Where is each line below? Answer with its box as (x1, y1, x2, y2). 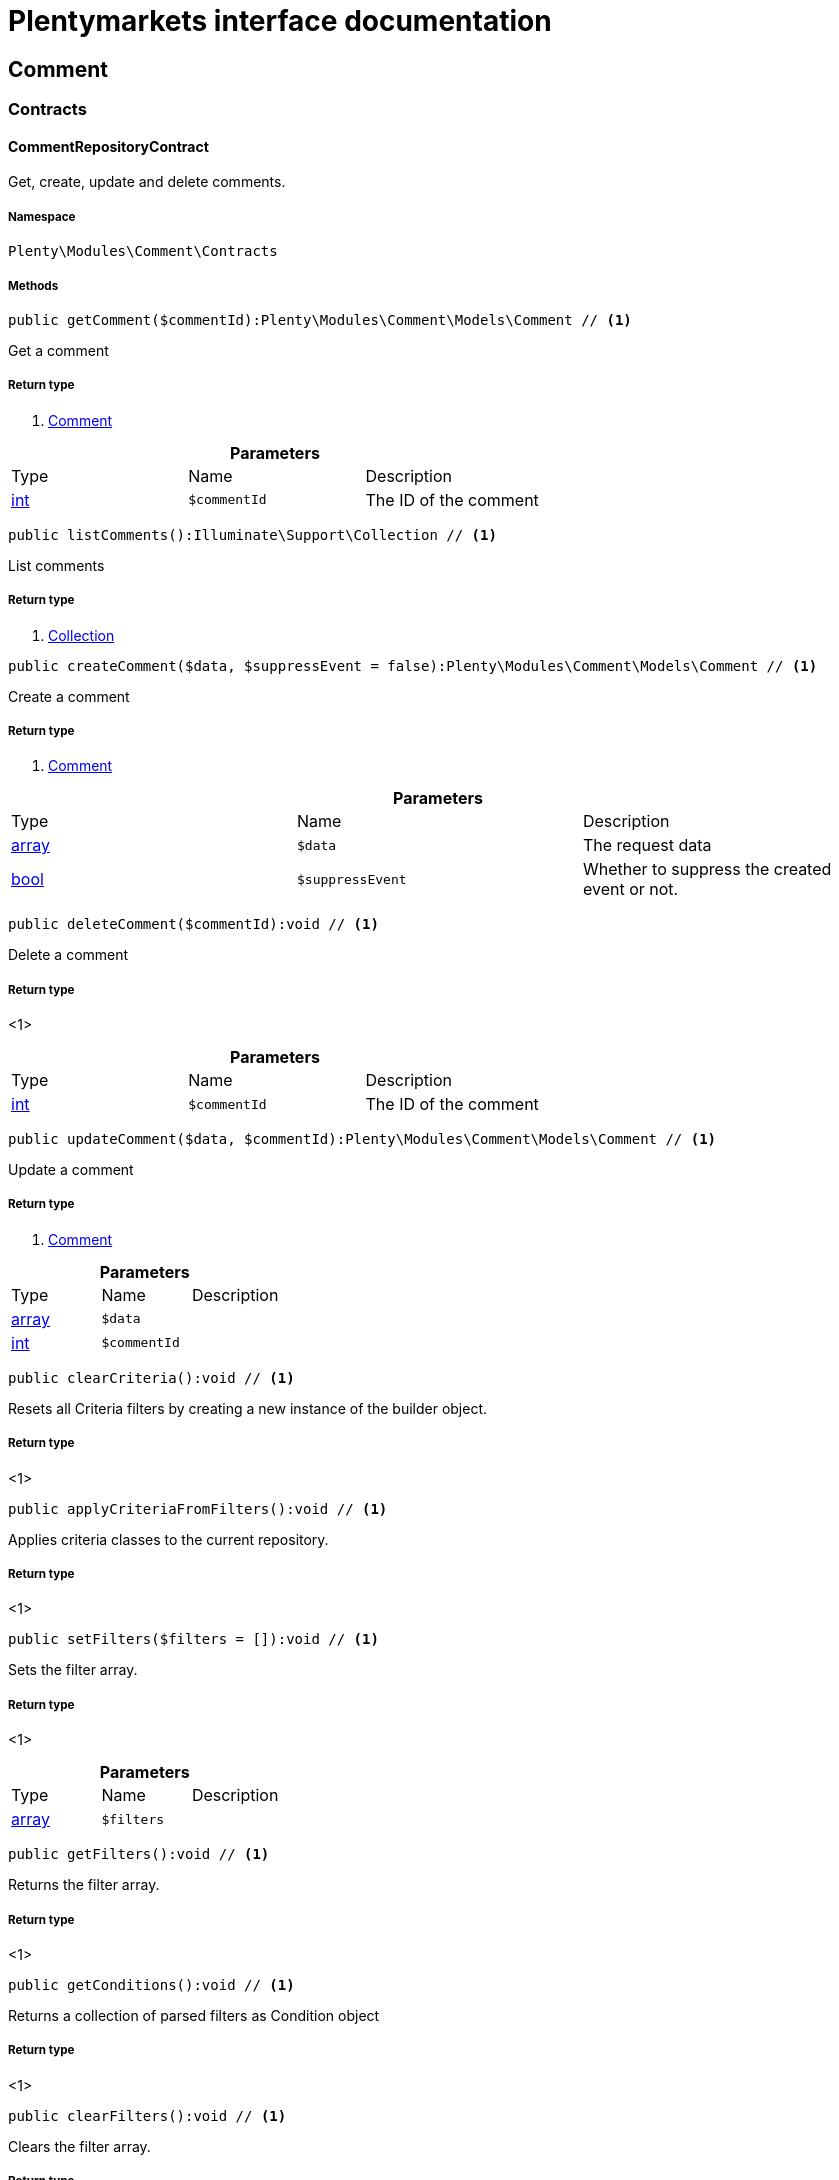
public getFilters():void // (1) (8, 1846, 270, 1863)
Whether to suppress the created (582, 859, 832, 880)
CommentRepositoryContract (8, 137, 209, 155)
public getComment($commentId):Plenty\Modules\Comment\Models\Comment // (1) (8, 311, 632, 328)
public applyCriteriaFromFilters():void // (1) (8, 1500, 388, 1517)
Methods (8, 278, 59, 293)
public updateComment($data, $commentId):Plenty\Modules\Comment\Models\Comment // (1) (8, 1131, 717, 1148)
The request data (582, 835, 712, 856)
